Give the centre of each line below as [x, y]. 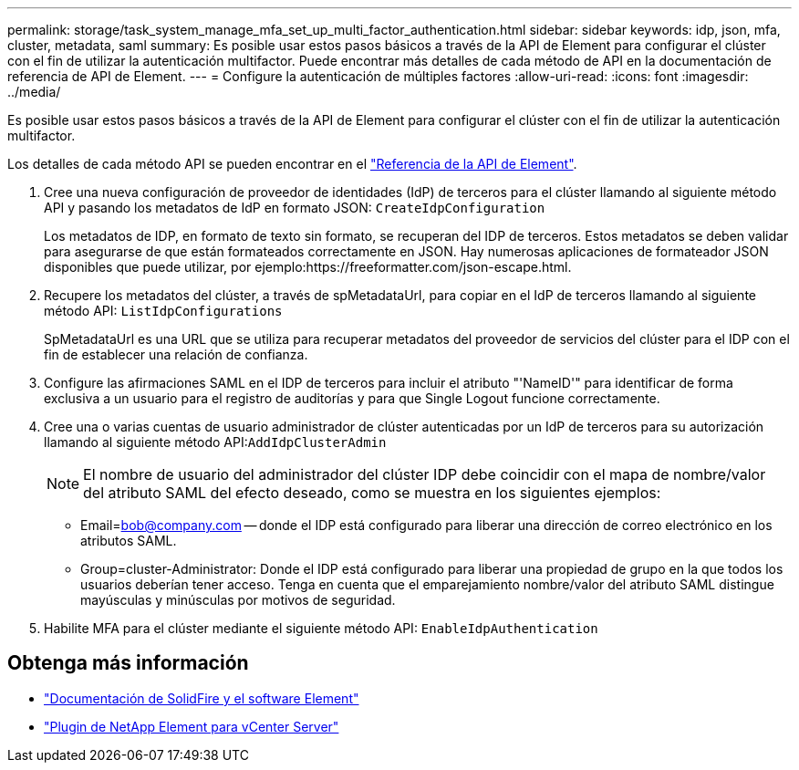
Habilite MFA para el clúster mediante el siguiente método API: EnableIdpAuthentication [321, 628]
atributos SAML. [129, 541]
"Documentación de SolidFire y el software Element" [202, 698]
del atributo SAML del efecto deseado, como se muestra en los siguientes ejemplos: [372, 493]
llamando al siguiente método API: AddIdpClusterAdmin [215, 442]
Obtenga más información [128, 663]
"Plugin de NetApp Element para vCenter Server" [192, 726]
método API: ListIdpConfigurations [163, 311]
